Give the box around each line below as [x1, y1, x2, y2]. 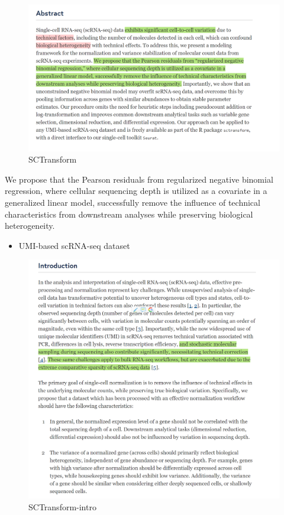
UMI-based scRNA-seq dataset [18, 239, 130, 251]
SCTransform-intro [28, 500, 96, 513]
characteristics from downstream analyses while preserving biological [5, 208, 253, 220]
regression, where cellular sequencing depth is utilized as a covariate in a [5, 184, 267, 197]
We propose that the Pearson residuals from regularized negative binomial [5, 173, 273, 185]
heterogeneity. [5, 219, 55, 232]
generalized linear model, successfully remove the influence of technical [5, 196, 260, 208]
